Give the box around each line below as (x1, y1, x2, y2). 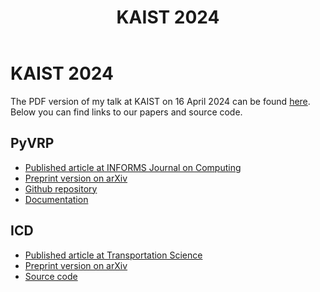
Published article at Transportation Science (24, 249, 203, 261)
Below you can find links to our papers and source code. (10, 106, 243, 118)
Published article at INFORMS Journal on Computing (24, 161, 242, 173)
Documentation (24, 193, 89, 205)
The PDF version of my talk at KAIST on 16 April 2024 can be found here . (10, 95, 311, 107)
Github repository (24, 182, 98, 195)
